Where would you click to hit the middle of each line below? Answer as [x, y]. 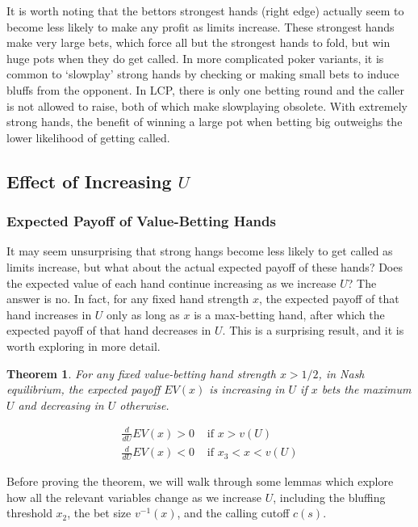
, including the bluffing [329, 497]
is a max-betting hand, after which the [289, 314]
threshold [29, 513]
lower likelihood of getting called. [88, 137]
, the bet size [99, 513]
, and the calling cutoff [233, 513]
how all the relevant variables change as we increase [134, 497]
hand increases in [49, 314]
